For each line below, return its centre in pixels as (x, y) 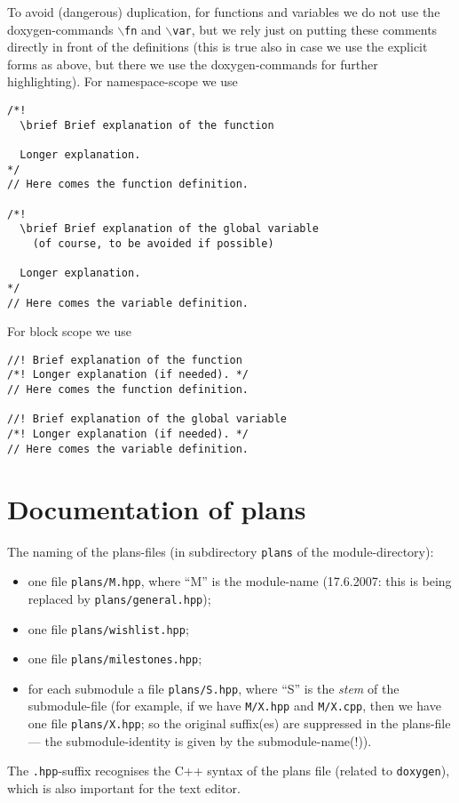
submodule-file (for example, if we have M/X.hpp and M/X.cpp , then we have (234, 706)
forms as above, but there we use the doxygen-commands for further (193, 64)
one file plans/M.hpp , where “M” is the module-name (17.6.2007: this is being (240, 581)
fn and (143, 29)
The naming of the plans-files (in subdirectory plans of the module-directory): (221, 551)
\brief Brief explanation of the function (147, 125)
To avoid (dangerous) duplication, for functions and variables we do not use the (224, 12)
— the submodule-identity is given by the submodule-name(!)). (200, 740)
